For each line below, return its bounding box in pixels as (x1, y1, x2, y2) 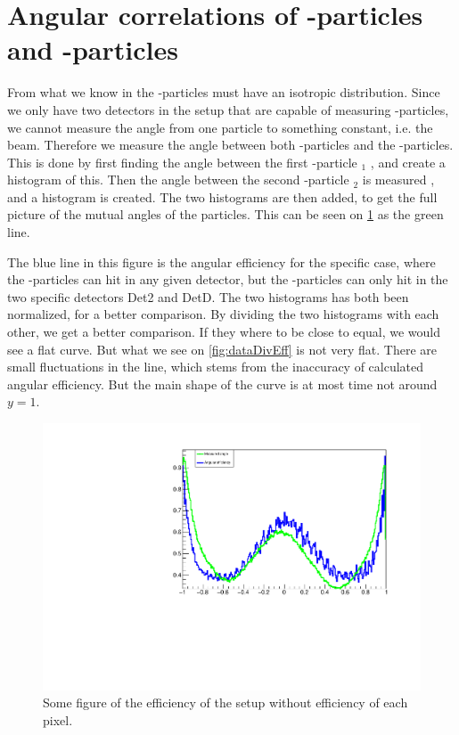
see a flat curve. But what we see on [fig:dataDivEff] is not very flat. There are (7, 339, 437, 358)
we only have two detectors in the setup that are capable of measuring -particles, (7, 100, 449, 118)
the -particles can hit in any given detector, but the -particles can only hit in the (7, 270, 448, 289)
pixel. (43, 710, 73, 729)
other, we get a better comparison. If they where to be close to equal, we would (7, 323, 440, 341)
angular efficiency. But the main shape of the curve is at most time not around (7, 374, 438, 393)
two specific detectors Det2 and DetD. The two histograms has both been (7, 287, 409, 306)
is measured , (362, 170, 435, 189)
